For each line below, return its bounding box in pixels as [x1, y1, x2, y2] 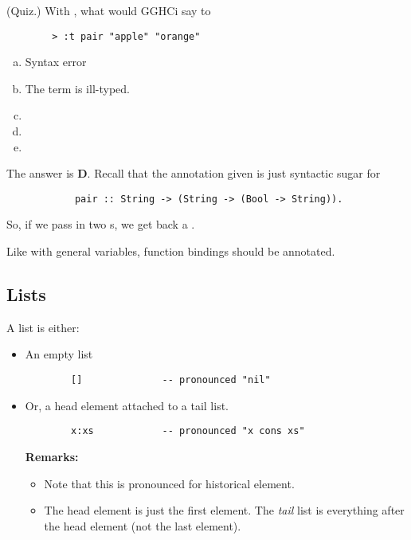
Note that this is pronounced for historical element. [44, 475, 295, 491]
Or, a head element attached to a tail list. [25, 397, 229, 413]
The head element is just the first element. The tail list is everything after [44, 502, 405, 518]
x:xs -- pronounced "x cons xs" [71, 425, 305, 437]
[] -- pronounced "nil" [71, 374, 271, 386]
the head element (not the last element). [44, 517, 241, 534]
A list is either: [6, 319, 80, 335]
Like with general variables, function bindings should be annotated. [6, 243, 335, 260]
